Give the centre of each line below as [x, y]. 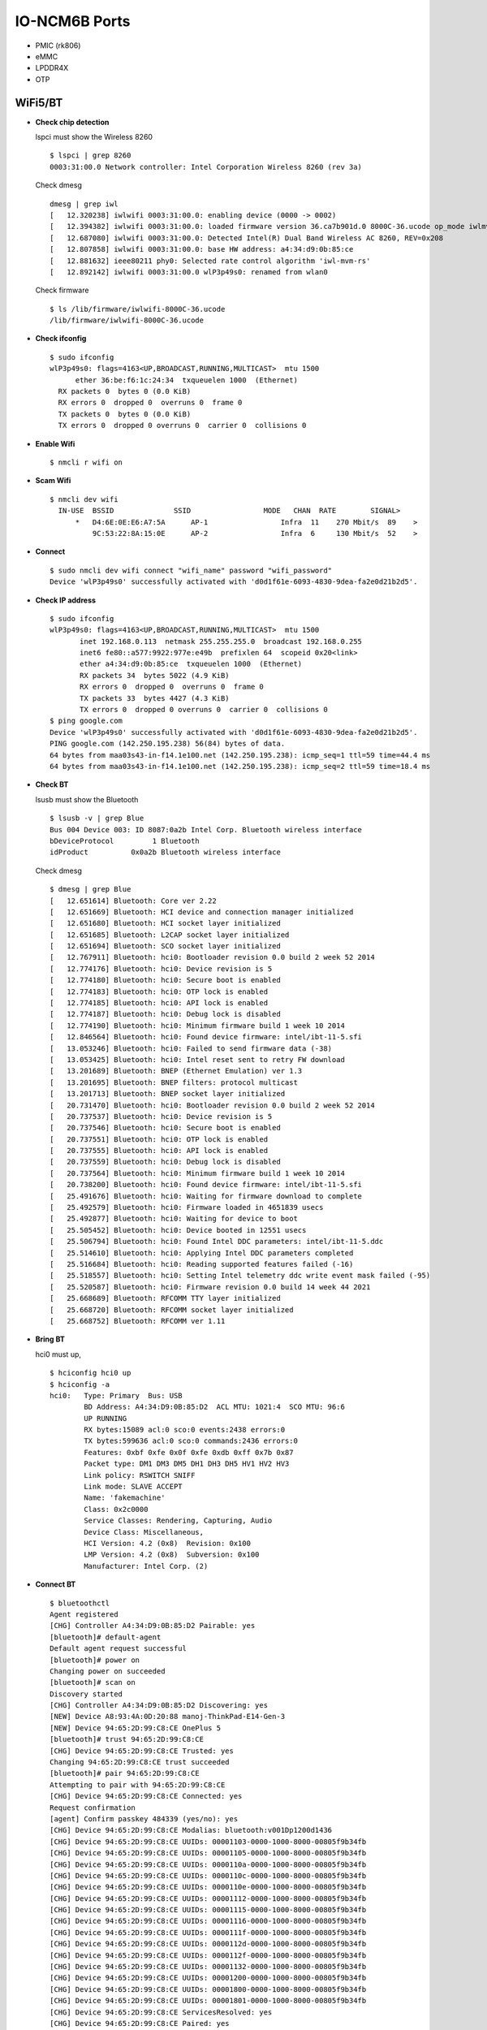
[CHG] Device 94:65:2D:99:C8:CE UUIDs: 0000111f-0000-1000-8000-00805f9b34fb [208, 1932]
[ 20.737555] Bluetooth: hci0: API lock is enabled [159, 1151]
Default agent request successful [118, 1649]
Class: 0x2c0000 [116, 1509]
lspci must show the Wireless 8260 [94, 137]
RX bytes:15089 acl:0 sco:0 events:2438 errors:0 [185, 1430]
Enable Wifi [55, 443]
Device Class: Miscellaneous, [144, 1532]
